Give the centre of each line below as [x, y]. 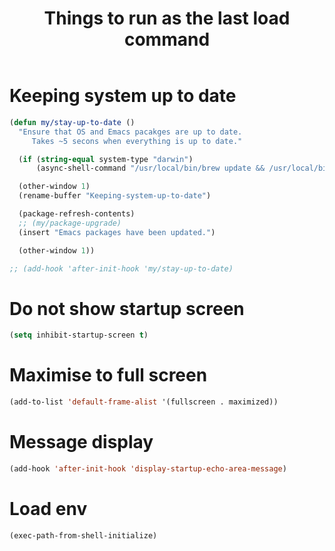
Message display [81, 442]
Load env [48, 509]
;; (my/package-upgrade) [70, 223]
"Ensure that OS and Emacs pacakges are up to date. [130, 132]
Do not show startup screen [127, 308]
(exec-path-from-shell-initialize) [83, 535]
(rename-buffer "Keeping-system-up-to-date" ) [115, 196]
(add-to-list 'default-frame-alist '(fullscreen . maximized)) [144, 402]
